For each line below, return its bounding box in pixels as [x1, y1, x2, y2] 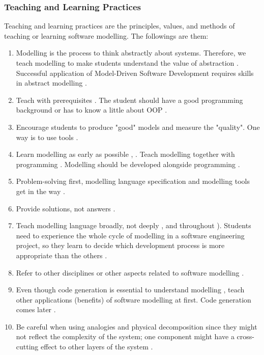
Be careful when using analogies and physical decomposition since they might [16, 321, 257, 332]
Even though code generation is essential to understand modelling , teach [16, 284, 245, 295]
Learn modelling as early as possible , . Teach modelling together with [16, 149, 235, 159]
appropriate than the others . [16, 250, 107, 260]
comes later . [16, 304, 56, 315]
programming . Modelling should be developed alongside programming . [16, 158, 240, 169]
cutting [16, 341, 39, 352]
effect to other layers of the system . [41, 341, 153, 352]
